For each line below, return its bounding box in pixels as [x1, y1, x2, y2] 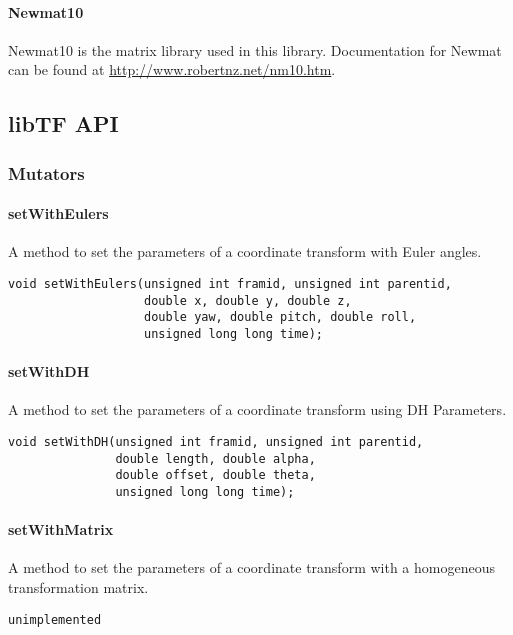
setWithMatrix [8, 519, 114, 540]
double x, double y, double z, [144, 293, 352, 308]
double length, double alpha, [115, 451, 316, 466]
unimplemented [8, 612, 102, 627]
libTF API [8, 108, 119, 139]
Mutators [8, 160, 85, 185]
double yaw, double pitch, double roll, [144, 310, 417, 325]
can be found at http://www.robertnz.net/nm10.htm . [8, 59, 336, 80]
